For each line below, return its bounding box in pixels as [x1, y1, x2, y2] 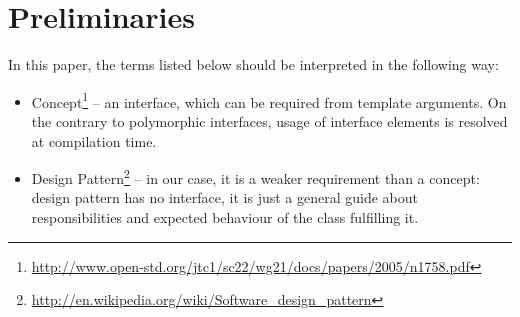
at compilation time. [31, 130, 157, 151]
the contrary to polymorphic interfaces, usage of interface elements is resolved [31, 110, 508, 131]
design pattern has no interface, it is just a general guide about [31, 187, 419, 208]
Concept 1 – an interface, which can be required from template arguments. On [31, 88, 507, 112]
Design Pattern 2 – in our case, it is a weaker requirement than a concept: [31, 165, 480, 188]
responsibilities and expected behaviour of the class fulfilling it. [31, 207, 419, 227]
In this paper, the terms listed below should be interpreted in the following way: [8, 54, 499, 75]
